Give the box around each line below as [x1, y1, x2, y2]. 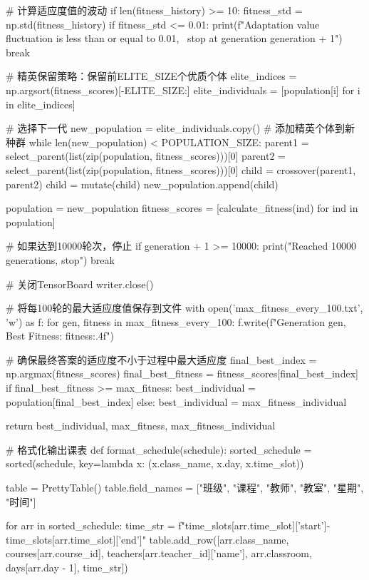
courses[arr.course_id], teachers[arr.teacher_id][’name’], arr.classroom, [6, 546, 312, 561]
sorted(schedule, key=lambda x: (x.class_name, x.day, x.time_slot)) [6, 456, 304, 471]
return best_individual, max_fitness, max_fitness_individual [6, 418, 276, 433]
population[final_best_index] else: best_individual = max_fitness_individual [6, 394, 347, 409]
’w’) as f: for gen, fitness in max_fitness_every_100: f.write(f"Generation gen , [6, 314, 346, 329]
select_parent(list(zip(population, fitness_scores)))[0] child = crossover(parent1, [6, 162, 356, 177]
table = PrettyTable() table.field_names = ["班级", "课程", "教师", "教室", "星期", [6, 480, 364, 495]
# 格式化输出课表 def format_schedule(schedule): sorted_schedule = [6, 442, 312, 457]
